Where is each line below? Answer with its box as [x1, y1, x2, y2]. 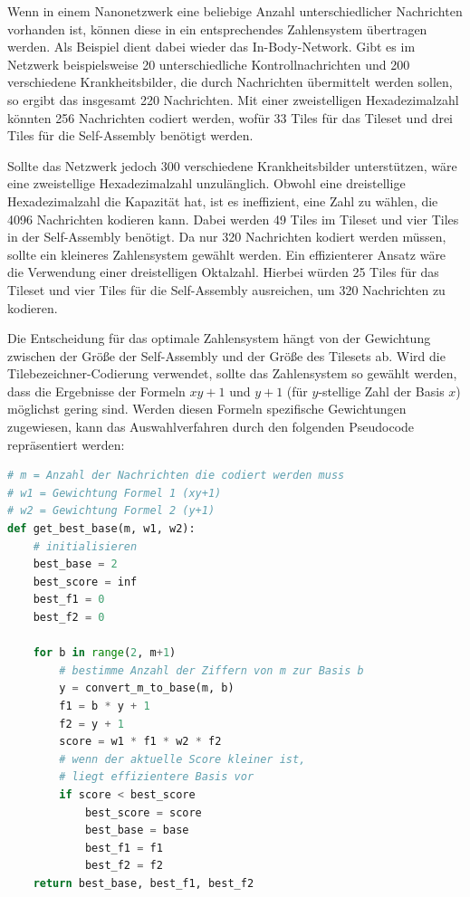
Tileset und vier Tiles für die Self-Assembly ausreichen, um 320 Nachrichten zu [7, 280, 446, 299]
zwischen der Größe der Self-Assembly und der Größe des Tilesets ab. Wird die [7, 346, 446, 365]
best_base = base [84, 824, 189, 837]
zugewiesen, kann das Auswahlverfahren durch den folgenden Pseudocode [7, 417, 415, 436]
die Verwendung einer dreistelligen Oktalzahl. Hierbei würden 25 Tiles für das [7, 262, 439, 282]
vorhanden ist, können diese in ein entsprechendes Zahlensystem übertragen [7, 19, 427, 38]
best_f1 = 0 [33, 593, 105, 606]
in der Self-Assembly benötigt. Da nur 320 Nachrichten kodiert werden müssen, [7, 227, 446, 246]
